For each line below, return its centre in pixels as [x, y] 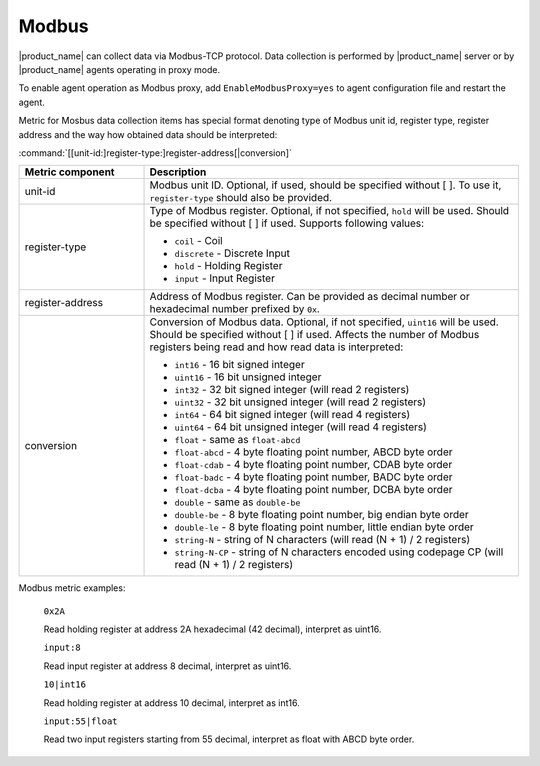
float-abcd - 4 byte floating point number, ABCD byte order [313, 452]
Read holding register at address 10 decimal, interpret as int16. [171, 702]
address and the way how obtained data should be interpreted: [148, 134]
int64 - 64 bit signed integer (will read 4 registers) [292, 415]
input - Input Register [224, 278]
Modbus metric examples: [72, 588]
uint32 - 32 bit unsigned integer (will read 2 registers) [300, 402]
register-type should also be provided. [241, 198]
